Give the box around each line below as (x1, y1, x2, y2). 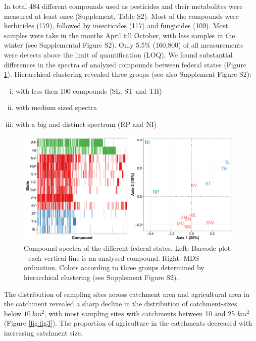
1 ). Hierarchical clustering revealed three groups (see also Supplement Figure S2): (4, 69, 252, 79)
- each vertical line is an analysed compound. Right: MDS (24, 252, 199, 263)
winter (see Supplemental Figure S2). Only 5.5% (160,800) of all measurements (4, 40, 244, 50)
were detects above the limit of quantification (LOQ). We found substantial (4, 49, 233, 59)
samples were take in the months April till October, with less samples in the (4, 30, 235, 40)
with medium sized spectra (15, 102, 97, 113)
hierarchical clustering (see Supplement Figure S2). (24, 272, 179, 282)
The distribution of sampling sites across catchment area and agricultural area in (4, 288, 250, 299)
